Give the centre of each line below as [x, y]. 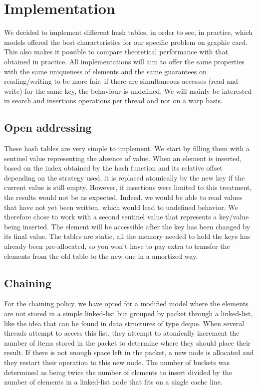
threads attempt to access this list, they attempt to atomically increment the [122, 333]
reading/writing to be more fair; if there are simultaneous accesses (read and [121, 81]
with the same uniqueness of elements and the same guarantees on [105, 71]
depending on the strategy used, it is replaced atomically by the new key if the [125, 177]
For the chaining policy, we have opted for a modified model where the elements [126, 303]
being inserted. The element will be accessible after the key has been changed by [127, 226]
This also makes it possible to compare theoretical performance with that [116, 52]
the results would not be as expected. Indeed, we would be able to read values [123, 197]
